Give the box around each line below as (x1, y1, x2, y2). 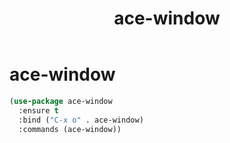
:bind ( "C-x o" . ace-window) (18, 115, 144, 125)
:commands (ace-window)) (18, 124, 122, 134)
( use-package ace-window (9, 96, 113, 106)
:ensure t (18, 105, 59, 116)
